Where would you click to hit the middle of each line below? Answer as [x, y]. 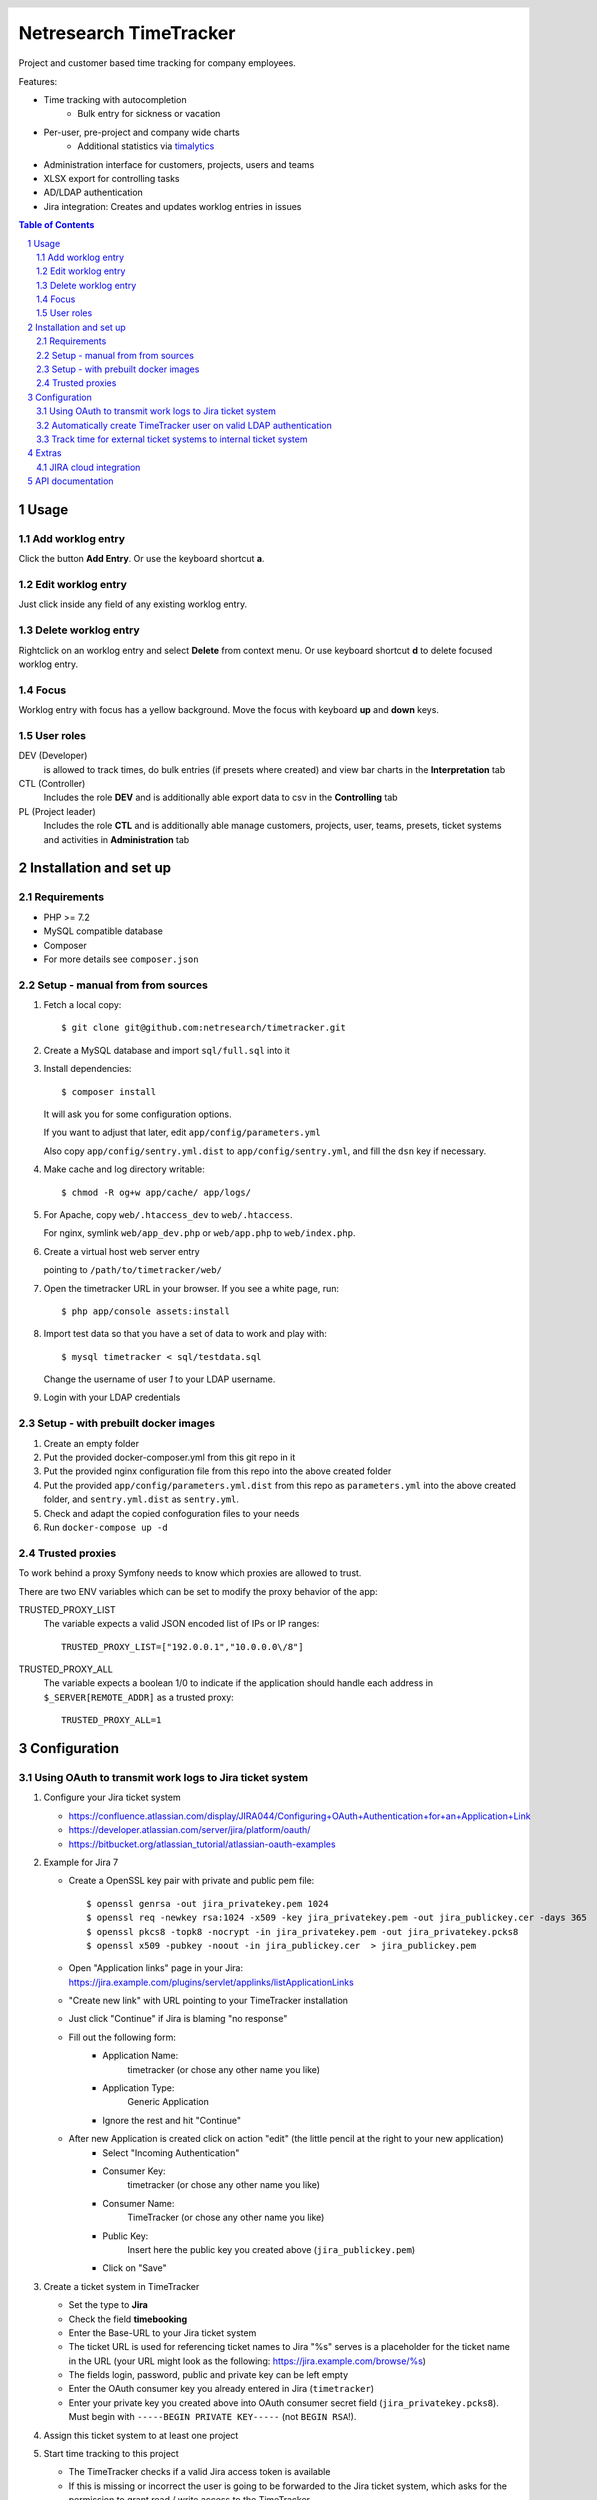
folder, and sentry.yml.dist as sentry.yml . [141, 1499]
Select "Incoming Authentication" [171, 2152]
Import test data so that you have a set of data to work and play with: [185, 1334]
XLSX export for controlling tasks [111, 178]
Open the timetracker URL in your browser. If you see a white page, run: [191, 1288]
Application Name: [140, 2056]
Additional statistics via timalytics [146, 146]
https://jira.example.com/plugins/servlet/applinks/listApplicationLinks [211, 1982]
